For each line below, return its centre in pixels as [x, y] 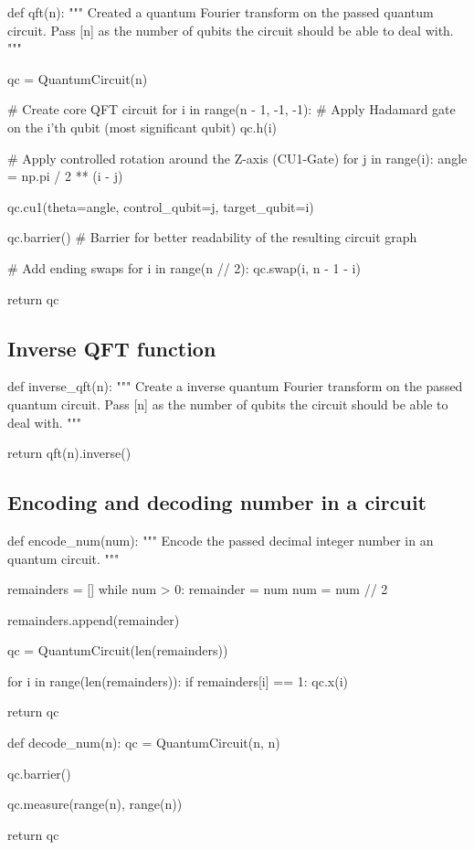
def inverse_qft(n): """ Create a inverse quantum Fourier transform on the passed [235, 386]
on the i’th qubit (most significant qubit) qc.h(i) [142, 127]
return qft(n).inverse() [69, 453]
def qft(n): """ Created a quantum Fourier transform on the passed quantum [221, 12]
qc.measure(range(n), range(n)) [95, 804]
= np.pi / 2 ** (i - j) [65, 176]
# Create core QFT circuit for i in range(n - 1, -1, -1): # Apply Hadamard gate [232, 109]
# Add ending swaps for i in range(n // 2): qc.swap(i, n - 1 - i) [184, 267]
